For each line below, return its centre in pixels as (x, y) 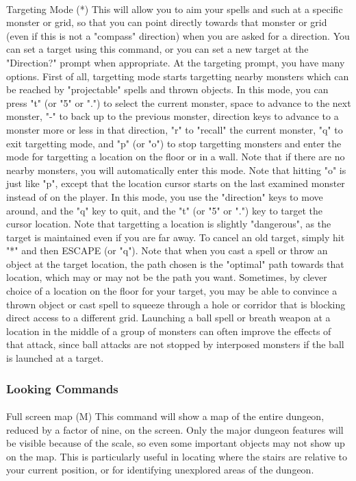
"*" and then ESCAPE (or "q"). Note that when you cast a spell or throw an (167, 250)
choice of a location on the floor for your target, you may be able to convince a (172, 291)
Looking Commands (62, 388)
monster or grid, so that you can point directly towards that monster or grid (167, 22)
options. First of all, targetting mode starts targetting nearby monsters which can (178, 76)
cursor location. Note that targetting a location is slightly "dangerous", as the (169, 224)
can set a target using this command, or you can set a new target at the (157, 49)
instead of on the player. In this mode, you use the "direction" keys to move (165, 196)
